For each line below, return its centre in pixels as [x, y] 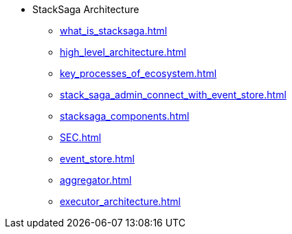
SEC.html [81, 137]
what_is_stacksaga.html [114, 31]
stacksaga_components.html [125, 116]
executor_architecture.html [120, 201]
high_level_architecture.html [123, 52]
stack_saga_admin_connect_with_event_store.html [173, 95]
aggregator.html [96, 180]
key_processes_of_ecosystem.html [138, 73]
